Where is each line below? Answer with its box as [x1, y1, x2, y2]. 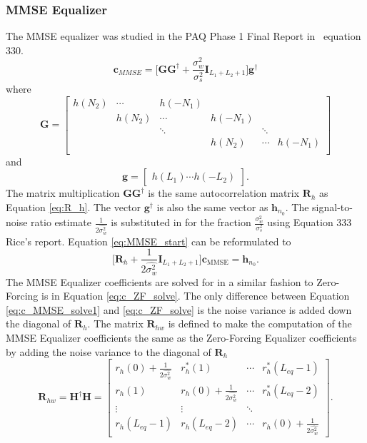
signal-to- [312, 199, 353, 214]
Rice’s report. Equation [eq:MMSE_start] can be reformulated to [6, 233, 291, 248]
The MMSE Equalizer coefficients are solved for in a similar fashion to [6, 274, 313, 289]
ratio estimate [31, 215, 91, 230]
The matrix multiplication [6, 185, 120, 200]
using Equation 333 [267, 215, 352, 230]
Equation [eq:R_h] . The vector [6, 199, 141, 214]
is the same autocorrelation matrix [148, 185, 300, 200]
